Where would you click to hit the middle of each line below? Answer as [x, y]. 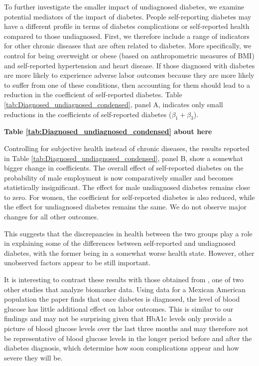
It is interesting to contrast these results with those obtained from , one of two [124, 279]
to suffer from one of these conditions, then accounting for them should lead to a [127, 85]
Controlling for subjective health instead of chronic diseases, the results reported [127, 148]
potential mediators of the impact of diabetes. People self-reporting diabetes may [128, 16]
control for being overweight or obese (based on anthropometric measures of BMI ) [129, 55]
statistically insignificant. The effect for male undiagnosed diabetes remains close [127, 187]
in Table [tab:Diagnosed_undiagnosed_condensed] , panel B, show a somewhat [124, 158]
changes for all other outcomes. [51, 217]
